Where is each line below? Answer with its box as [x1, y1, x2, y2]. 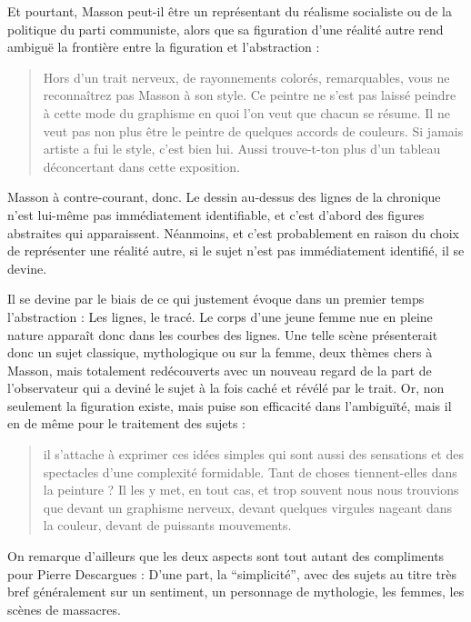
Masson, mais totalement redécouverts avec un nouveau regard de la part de [7, 360, 432, 379]
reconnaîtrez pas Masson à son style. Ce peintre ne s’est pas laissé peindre [43, 85, 456, 105]
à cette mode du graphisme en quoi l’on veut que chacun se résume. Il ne [43, 103, 450, 122]
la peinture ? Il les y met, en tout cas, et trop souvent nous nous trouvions [43, 480, 459, 499]
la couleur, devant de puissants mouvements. [43, 516, 292, 535]
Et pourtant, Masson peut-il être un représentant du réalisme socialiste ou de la [7, 2, 452, 20]
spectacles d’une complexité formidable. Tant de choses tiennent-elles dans [43, 462, 457, 481]
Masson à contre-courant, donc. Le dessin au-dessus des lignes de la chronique [7, 187, 441, 206]
